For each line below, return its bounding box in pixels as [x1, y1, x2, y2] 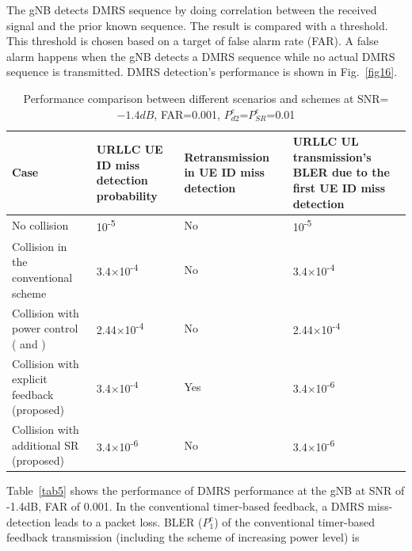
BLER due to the [292, 164, 390, 180]
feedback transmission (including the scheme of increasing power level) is [6, 529, 360, 545]
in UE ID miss [184, 164, 265, 180]
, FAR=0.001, [154, 105, 220, 122]
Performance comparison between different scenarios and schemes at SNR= [23, 89, 389, 106]
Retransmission [184, 148, 269, 165]
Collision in [12, 237, 67, 254]
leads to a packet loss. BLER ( [54, 513, 203, 530]
